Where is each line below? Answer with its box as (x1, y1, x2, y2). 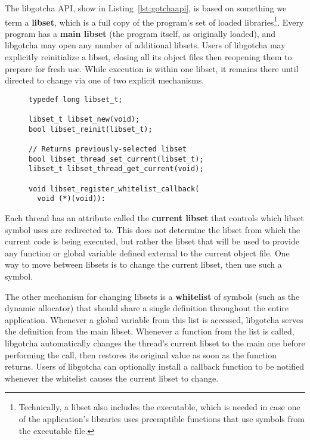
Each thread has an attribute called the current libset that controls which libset (5, 212, 304, 224)
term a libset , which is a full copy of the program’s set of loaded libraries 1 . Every (5, 14, 304, 28)
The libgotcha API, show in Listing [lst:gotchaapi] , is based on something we (5, 2, 287, 14)
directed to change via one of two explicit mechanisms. (5, 74, 204, 86)
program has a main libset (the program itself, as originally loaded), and (5, 27, 276, 39)
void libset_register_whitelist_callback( (29, 184, 200, 193)
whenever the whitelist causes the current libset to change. (5, 371, 219, 384)
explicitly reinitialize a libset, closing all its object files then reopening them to (5, 51, 292, 63)
